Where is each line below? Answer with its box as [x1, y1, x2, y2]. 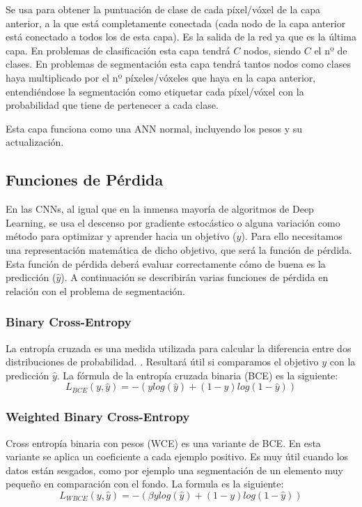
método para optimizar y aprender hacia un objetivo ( [6, 229, 237, 243]
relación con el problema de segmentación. [6, 283, 185, 298]
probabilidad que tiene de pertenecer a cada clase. [6, 98, 219, 112]
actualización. [6, 135, 64, 149]
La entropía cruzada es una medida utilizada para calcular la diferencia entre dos [6, 340, 352, 355]
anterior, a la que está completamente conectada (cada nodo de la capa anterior [6, 15, 346, 30]
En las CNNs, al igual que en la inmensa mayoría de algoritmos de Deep [6, 202, 314, 216]
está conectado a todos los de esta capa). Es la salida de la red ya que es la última [6, 29, 356, 44]
